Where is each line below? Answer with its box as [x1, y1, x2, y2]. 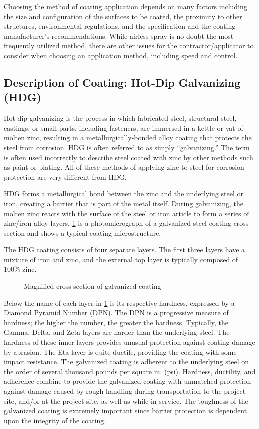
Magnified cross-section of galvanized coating [24, 281, 161, 291]
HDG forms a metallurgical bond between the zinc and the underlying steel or [4, 188, 243, 199]
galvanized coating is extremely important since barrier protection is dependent [4, 405, 247, 416]
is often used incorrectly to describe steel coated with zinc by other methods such [4, 152, 253, 162]
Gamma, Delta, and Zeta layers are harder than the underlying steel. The [4, 327, 230, 337]
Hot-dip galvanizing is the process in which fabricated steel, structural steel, [4, 113, 237, 123]
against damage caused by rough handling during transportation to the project [4, 386, 246, 396]
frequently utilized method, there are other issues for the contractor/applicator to [4, 40, 254, 51]
